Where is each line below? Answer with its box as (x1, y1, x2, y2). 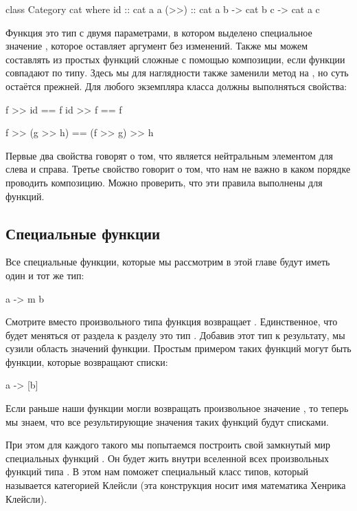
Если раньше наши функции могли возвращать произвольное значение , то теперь (5, 401, 349, 415)
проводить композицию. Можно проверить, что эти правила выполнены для (5, 175, 323, 189)
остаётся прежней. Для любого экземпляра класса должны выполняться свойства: (5, 78, 347, 93)
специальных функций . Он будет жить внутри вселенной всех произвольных (5, 450, 330, 465)
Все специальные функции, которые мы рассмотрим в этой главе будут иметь (5, 254, 330, 269)
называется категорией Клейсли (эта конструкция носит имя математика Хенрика (5, 478, 346, 492)
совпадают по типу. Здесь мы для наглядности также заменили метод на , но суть (5, 65, 349, 80)
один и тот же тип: (5, 268, 84, 282)
